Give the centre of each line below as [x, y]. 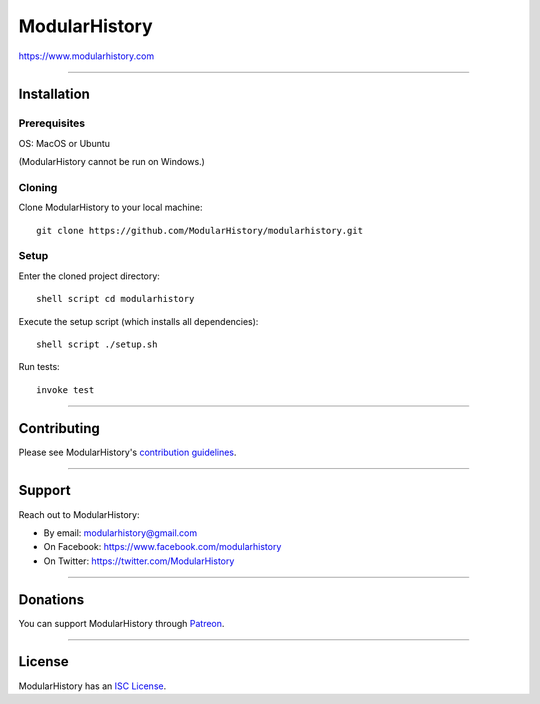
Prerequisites [51, 123]
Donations [51, 599]
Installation [54, 94]
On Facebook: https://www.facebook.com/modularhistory [162, 547]
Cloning [38, 187]
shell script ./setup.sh [97, 344]
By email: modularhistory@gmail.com [120, 532]
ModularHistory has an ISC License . [92, 686]
